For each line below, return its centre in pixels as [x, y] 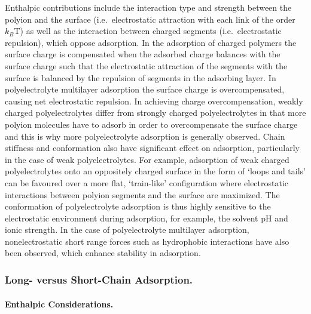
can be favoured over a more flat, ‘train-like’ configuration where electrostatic [147, 182]
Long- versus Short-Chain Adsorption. [99, 279]
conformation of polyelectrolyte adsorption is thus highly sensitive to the [138, 206]
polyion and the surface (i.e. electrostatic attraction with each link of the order [150, 19]
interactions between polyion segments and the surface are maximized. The [142, 194]
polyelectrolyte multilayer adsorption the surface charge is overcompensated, [145, 89]
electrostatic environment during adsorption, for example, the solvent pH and [147, 218]
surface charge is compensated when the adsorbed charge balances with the [143, 54]
